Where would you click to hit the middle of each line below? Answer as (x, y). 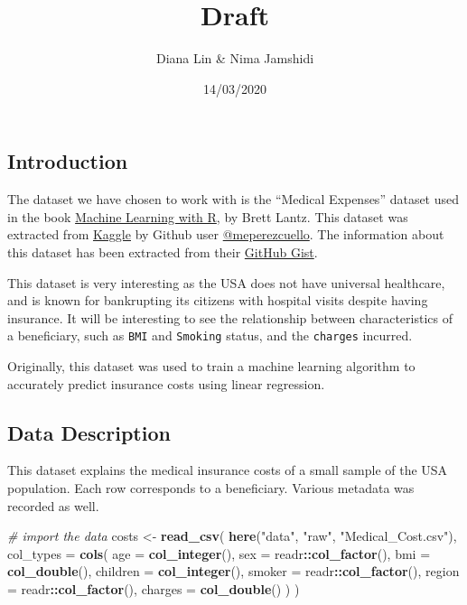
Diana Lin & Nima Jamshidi (235, 58)
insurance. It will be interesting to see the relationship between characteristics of (230, 317)
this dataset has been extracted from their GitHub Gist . (163, 251)
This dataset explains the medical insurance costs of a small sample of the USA (228, 470)
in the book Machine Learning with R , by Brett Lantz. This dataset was (208, 216)
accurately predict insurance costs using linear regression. (166, 383)
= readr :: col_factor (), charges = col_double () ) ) (154, 588)
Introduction (68, 161)
